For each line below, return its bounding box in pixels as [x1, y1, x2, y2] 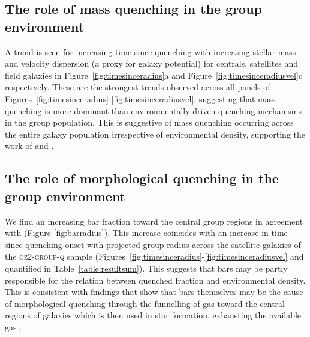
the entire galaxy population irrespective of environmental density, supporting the [5, 127, 305, 140]
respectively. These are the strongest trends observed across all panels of [5, 80, 270, 93]
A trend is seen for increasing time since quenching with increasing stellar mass [5, 45, 296, 58]
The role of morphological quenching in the [5, 169, 279, 187]
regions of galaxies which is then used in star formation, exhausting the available [5, 309, 302, 321]
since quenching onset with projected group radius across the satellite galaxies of [5, 238, 301, 250]
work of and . [5, 139, 54, 152]
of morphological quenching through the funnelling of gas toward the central [5, 297, 285, 309]
